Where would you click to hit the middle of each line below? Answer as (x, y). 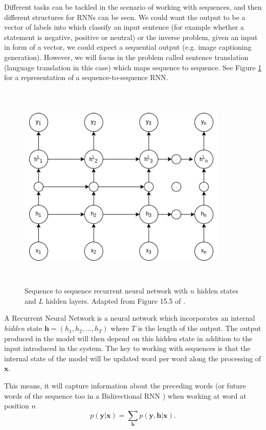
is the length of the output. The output (199, 328)
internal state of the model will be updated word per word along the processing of (133, 358)
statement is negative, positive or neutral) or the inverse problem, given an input (131, 37)
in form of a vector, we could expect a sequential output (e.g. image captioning (128, 47)
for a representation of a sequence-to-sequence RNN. (86, 77)
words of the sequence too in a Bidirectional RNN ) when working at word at (125, 395)
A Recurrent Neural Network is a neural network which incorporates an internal (130, 318)
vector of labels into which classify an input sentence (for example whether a (124, 27)
